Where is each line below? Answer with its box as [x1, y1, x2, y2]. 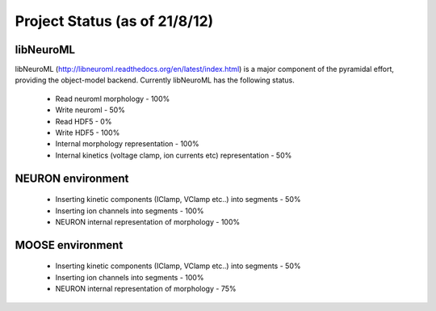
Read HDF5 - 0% [55, 116, 112, 126]
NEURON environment [15, 171, 129, 185]
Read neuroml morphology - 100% [55, 94, 170, 103]
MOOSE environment [15, 238, 124, 252]
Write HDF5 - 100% [55, 128, 120, 137]
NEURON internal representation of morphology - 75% [55, 284, 237, 294]
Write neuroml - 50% [55, 105, 125, 115]
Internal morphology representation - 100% [55, 139, 199, 149]
